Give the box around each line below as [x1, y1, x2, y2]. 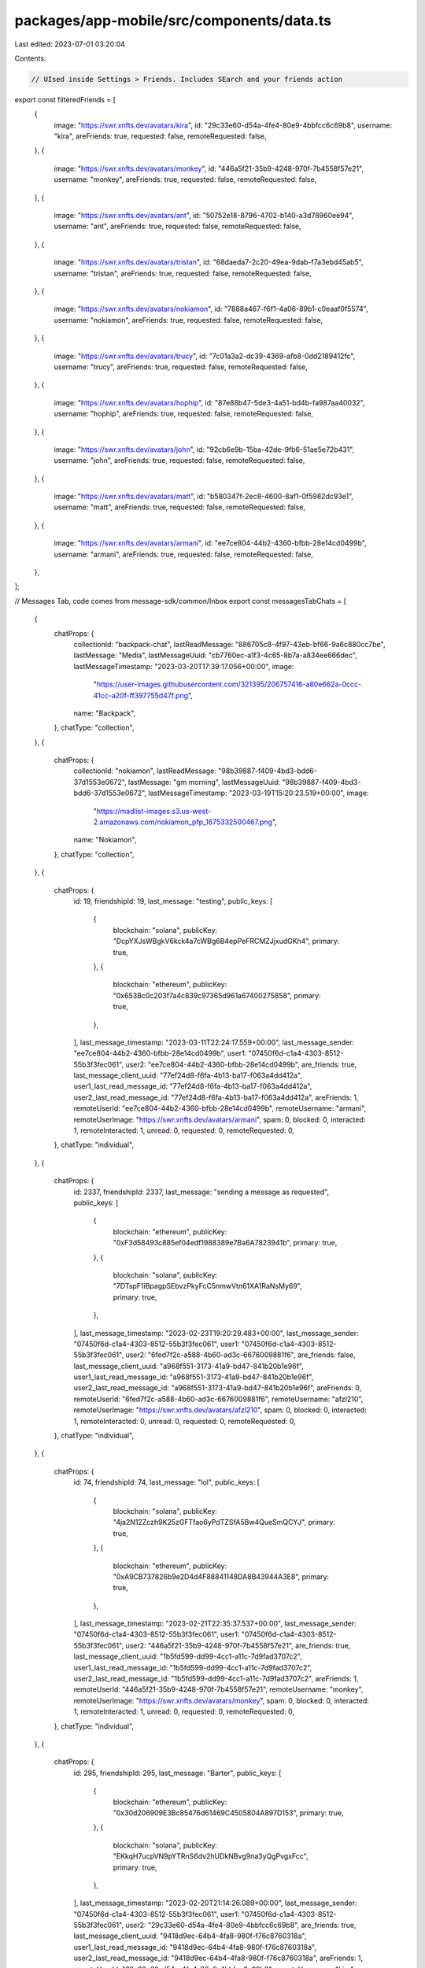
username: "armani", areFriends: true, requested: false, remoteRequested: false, [54, 549, 314, 559]
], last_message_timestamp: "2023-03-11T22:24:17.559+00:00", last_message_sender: [73, 1038, 354, 1047]
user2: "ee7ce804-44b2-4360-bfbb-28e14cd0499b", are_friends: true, [125, 1060, 357, 1069]
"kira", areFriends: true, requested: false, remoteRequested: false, [54, 131, 267, 141]
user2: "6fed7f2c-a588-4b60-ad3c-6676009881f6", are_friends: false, [125, 1350, 356, 1359]
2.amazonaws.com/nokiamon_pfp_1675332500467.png [93, 817, 273, 827]
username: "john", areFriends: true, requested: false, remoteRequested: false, [54, 456, 305, 465]
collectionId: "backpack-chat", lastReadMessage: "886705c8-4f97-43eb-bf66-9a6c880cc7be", [73, 639, 386, 649]
